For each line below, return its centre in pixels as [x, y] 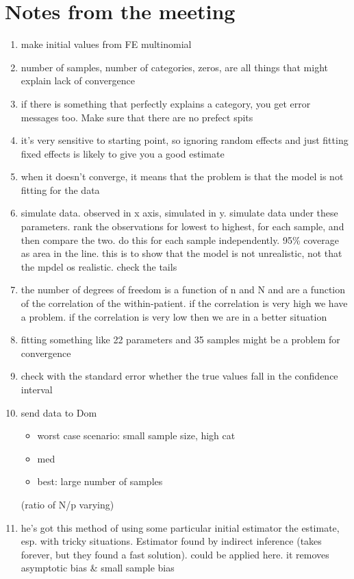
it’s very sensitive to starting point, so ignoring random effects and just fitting [185, 140]
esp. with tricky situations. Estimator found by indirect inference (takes [171, 541]
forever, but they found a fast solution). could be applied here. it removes [175, 554]
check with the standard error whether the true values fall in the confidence [179, 376]
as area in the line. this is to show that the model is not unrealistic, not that [181, 253]
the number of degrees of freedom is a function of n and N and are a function [183, 289]
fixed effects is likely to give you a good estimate [123, 153]
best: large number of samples [100, 481]
